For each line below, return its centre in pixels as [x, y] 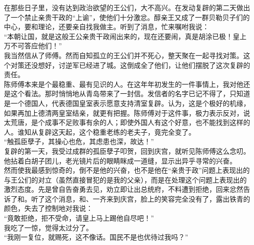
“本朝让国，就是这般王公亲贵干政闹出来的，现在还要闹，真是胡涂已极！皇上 [125, 36]
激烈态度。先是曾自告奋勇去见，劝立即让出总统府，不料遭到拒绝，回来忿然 [124, 189]
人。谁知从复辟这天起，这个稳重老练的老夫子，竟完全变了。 [100, 132]
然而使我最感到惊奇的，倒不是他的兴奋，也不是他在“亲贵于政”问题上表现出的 [127, 170]
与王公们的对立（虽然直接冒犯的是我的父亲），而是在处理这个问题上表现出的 [125, 179]
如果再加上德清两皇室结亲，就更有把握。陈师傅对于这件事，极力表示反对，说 [127, 112]
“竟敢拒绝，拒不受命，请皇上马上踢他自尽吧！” [79, 218]
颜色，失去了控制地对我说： [48, 208]
